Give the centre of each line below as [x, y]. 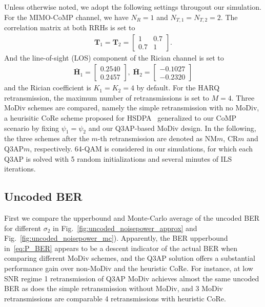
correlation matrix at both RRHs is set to [70, 27]
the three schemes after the [47, 138]
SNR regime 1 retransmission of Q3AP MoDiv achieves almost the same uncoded [132, 278]
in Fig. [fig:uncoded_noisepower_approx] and [125, 228]
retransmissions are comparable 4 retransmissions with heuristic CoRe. [115, 298]
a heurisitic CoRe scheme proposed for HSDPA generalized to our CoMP [120, 118]
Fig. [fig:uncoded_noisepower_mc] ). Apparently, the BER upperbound [116, 238]
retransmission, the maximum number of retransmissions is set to [107, 97]
